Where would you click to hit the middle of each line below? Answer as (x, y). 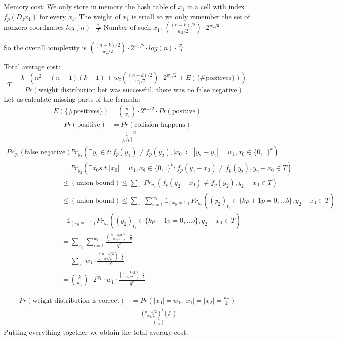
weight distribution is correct (76, 301)
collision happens (160, 125)
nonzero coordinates (34, 27)
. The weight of (97, 16)
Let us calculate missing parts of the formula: (72, 98)
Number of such (127, 27)
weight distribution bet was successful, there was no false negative (138, 90)
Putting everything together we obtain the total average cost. (96, 331)
